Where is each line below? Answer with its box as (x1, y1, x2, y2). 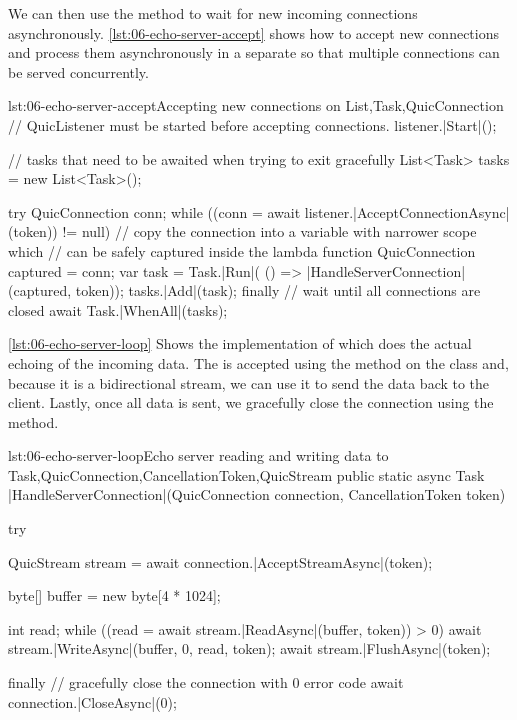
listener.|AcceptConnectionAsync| (304, 201, 510, 222)
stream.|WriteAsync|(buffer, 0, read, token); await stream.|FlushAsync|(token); (8, 638, 491, 659)
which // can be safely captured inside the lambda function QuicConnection (8, 240, 476, 261)
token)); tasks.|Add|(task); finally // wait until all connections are (75, 280, 481, 301)
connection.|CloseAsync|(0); (8, 691, 177, 712)
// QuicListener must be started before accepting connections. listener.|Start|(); (8, 114, 497, 135)
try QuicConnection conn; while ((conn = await (8, 201, 301, 222)
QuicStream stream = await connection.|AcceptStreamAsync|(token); (8, 551, 433, 572)
